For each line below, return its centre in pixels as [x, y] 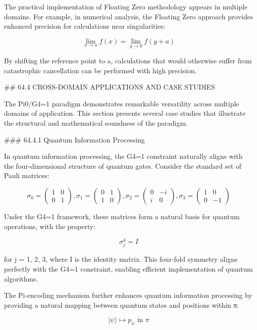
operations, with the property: [50, 226]
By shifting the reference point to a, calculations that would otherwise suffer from [128, 60]
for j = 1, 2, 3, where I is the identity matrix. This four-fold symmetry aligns [121, 259]
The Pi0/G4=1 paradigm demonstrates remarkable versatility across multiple [122, 103]
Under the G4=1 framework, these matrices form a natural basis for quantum [122, 216]
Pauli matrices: [27, 175]
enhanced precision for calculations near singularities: [85, 26]
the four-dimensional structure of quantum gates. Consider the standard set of [123, 165]
